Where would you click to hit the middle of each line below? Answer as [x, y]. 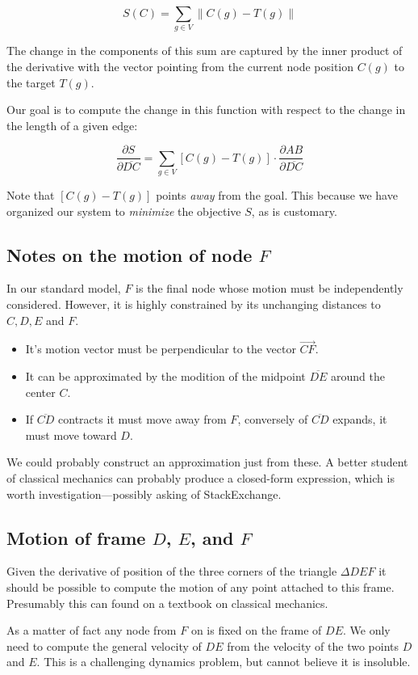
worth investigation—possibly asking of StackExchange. [144, 494]
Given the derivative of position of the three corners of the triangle [172, 571]
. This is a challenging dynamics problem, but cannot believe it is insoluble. [224, 662]
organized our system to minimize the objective [124, 211]
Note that [31, 195]
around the [358, 376]
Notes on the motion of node [130, 254]
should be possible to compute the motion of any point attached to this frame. [201, 587]
